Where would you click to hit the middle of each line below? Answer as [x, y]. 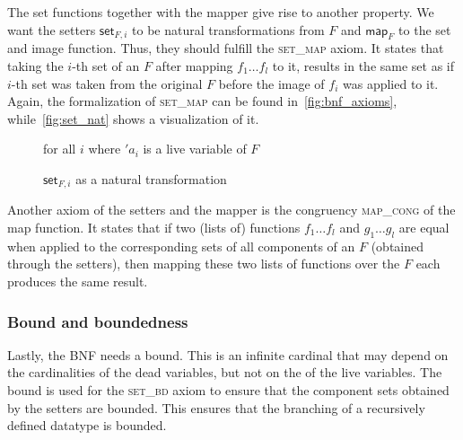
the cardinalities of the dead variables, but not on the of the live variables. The [225, 372]
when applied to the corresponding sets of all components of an [181, 246]
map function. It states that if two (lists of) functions [154, 227]
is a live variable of [195, 149]
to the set [425, 29]
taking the [35, 65]
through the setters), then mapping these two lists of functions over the [204, 264]
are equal [424, 227]
